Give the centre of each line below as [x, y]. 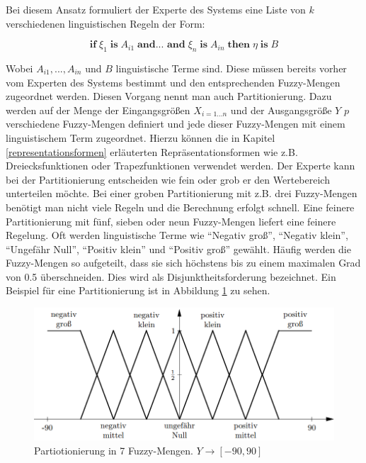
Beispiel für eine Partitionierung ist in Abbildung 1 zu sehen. [138, 290]
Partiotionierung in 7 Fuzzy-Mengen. [114, 450]
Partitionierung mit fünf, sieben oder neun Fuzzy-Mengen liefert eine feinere [171, 221]
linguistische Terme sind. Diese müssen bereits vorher [231, 68]
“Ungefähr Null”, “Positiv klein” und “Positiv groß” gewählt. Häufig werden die [178, 249]
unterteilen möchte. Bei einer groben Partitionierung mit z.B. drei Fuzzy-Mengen [182, 193]
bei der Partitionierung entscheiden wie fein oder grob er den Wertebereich [168, 179]
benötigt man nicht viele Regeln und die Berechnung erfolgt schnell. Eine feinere [180, 207]
